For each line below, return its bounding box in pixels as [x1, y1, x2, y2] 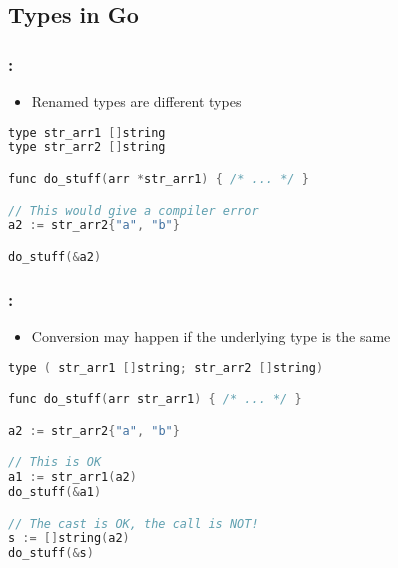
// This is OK [8, 455, 102, 470]
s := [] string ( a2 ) [8, 531, 130, 546]
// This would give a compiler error [8, 203, 259, 218]
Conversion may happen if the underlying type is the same [31, 326, 391, 347]
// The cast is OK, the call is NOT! [8, 516, 259, 531]
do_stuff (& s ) [8, 546, 94, 561]
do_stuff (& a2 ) [8, 249, 102, 264]
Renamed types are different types [31, 91, 242, 111]
